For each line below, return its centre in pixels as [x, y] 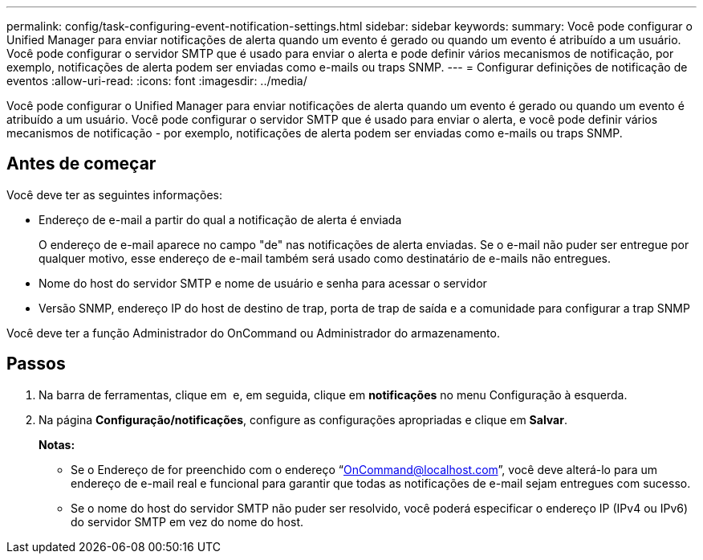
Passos [36, 364]
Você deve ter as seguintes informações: [115, 194]
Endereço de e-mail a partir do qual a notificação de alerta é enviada [220, 219]
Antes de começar [81, 164]
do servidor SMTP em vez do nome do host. [187, 521]
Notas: [57, 444]
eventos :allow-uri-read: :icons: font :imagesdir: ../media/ [157, 81]
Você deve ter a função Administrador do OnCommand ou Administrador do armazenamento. [253, 333]
